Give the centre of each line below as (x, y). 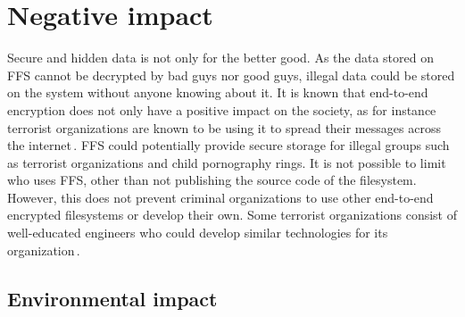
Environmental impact (112, 298)
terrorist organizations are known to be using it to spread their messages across (224, 127)
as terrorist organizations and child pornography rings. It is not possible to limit (227, 162)
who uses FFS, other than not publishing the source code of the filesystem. (212, 180)
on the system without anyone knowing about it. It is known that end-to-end (218, 92)
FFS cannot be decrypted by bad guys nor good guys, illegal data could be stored (231, 75)
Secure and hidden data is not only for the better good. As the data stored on (220, 58)
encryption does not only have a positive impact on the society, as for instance (222, 109)
